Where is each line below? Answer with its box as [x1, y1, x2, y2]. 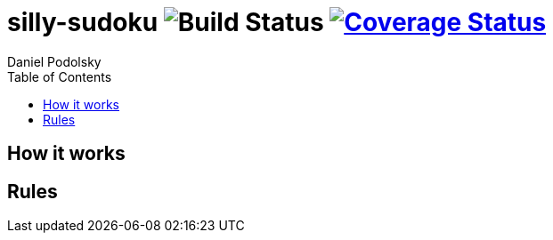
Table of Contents [7, 68, 112, 84]
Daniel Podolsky [7, 53, 102, 69]
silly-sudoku [7, 7, 159, 37]
